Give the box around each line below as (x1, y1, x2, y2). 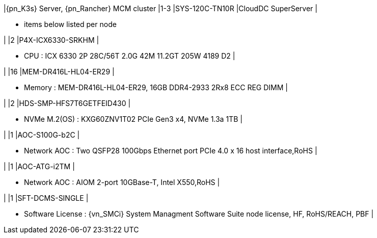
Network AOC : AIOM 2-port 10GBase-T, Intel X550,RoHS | (24, 178, 220, 187)
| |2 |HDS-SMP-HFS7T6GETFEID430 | (4, 99, 131, 108)
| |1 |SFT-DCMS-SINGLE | (4, 194, 89, 202)
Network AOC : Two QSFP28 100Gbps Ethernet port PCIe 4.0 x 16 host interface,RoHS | (24, 146, 317, 155)
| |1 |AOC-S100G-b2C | (4, 130, 80, 139)
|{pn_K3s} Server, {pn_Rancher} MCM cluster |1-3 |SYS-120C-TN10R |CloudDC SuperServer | (4, 4, 317, 13)
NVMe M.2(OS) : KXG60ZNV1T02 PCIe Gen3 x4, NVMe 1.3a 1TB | (24, 115, 243, 123)
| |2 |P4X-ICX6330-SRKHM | (4, 36, 99, 44)
